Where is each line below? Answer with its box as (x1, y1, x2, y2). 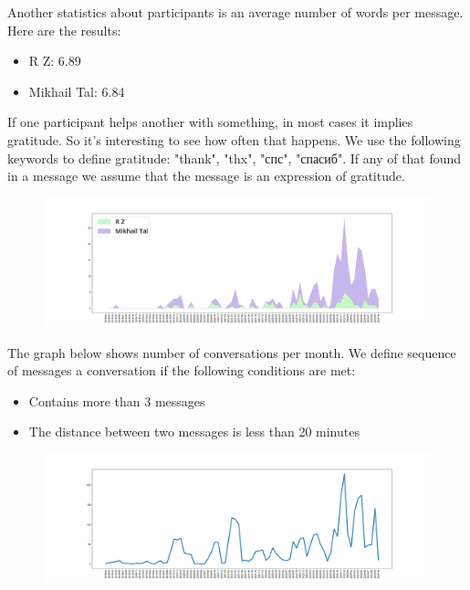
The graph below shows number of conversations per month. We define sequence (7, 342, 456, 362)
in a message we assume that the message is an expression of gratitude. (7, 166, 405, 185)
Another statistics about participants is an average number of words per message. (7, 3, 464, 21)
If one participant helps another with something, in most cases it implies (7, 112, 413, 132)
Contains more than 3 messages (28, 391, 205, 410)
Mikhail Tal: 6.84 (28, 81, 125, 100)
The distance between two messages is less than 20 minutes (28, 422, 360, 441)
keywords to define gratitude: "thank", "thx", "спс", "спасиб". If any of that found (7, 148, 462, 167)
